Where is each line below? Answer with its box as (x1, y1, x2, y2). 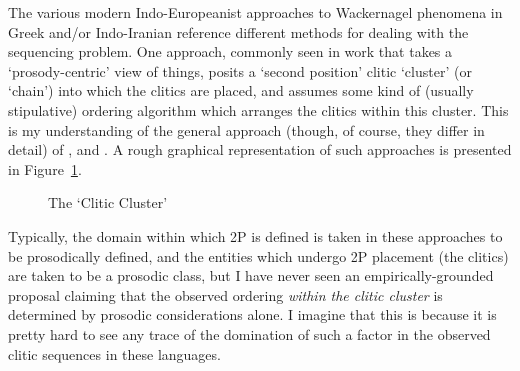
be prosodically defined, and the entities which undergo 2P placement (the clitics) (8, 245, 509, 266)
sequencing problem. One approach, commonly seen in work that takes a (8, 41, 453, 62)
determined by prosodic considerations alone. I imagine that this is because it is (8, 304, 497, 325)
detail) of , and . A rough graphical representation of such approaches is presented (8, 139, 512, 160)
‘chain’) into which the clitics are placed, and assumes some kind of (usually (8, 80, 474, 101)
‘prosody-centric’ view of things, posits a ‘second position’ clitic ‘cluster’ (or (8, 60, 472, 81)
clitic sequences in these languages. (8, 343, 221, 364)
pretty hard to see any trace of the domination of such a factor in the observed (8, 323, 491, 344)
